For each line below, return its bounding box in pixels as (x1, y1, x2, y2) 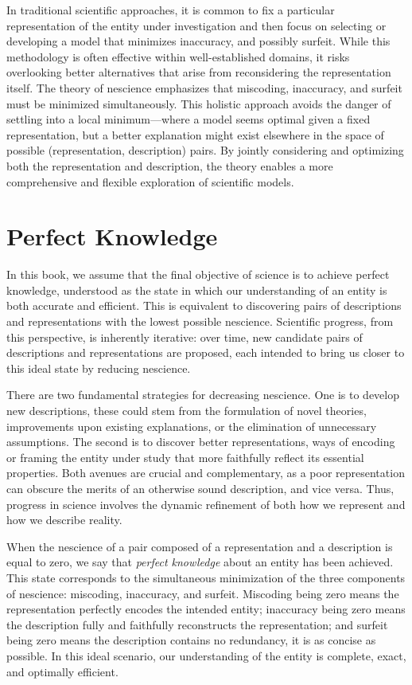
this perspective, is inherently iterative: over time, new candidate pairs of (6, 328, 363, 345)
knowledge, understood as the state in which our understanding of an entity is (6, 281, 387, 298)
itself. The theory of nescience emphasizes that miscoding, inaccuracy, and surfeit (6, 79, 402, 96)
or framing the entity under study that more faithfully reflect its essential (6, 448, 364, 465)
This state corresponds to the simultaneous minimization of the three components (6, 569, 406, 585)
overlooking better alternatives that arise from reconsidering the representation (6, 64, 391, 80)
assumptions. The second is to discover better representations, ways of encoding (6, 433, 395, 450)
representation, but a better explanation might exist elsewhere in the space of (6, 126, 384, 143)
